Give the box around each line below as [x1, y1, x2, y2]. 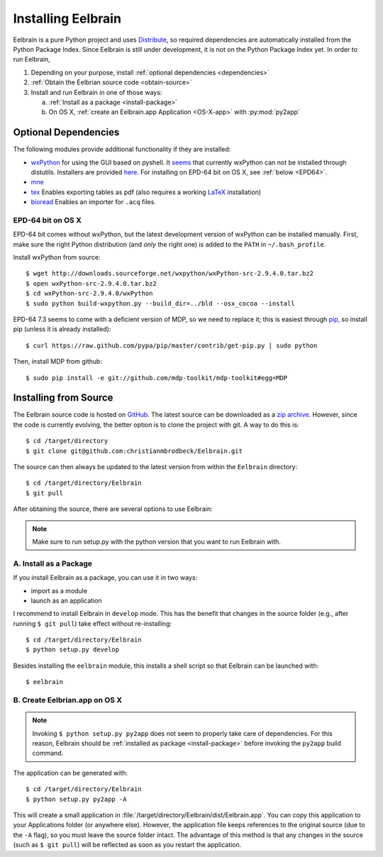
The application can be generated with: [13, 768, 128, 777]
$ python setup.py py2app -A [26, 795, 127, 803]
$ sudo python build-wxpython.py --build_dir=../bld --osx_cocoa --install [26, 299, 295, 308]
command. [32, 749, 64, 758]
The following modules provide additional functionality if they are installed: [13, 145, 231, 154]
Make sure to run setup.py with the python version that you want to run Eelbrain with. [32, 537, 282, 546]
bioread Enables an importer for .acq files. [30, 198, 156, 206]
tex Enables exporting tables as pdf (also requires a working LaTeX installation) [30, 188, 262, 196]
